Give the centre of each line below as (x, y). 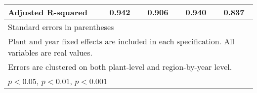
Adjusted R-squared (48, 12)
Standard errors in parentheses (61, 27)
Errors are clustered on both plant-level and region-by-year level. (120, 67)
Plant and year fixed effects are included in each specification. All (121, 41)
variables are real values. (50, 52)
